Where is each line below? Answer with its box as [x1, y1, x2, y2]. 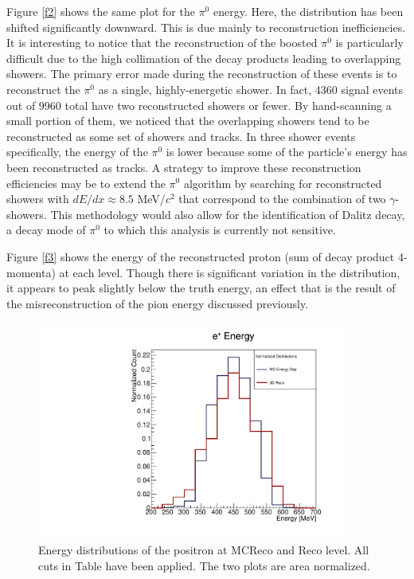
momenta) [6, 264, 56, 280]
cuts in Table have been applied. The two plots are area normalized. [38, 557, 370, 573]
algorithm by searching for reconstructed [183, 174, 382, 191]
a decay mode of [6, 221, 86, 238]
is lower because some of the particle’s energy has [166, 143, 408, 160]
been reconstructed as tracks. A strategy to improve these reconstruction [6, 158, 361, 175]
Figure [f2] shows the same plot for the [6, 3, 195, 19]
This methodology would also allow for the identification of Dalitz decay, [50, 205, 405, 222]
